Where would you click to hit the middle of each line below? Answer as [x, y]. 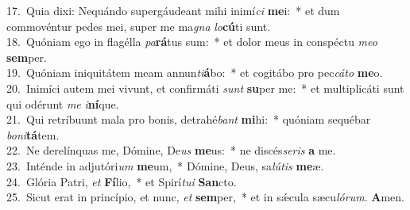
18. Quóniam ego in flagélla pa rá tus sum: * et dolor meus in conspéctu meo [192, 42]
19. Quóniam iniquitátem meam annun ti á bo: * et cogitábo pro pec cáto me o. [195, 73]
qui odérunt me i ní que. [63, 103]
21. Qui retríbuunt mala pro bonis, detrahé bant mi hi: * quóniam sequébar [189, 119]
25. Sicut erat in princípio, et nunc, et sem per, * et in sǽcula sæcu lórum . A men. [205, 197]
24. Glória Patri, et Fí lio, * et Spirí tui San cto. [122, 181]
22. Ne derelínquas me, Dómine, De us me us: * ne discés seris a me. [171, 150]
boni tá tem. [33, 134]
